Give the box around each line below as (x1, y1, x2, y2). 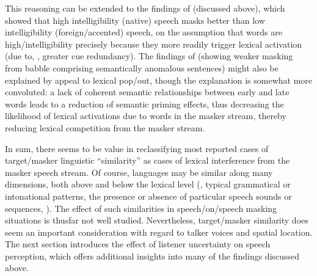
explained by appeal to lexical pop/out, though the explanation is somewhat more (5, 73, 313, 86)
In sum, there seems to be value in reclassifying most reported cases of (5, 142, 269, 154)
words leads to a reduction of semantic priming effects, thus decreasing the (5, 97, 284, 110)
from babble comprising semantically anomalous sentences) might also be (5, 61, 279, 74)
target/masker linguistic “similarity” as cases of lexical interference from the (5, 154, 290, 167)
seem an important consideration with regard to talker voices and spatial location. (5, 225, 313, 238)
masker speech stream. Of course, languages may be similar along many (5, 165, 273, 178)
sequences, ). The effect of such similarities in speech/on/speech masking (5, 202, 277, 214)
